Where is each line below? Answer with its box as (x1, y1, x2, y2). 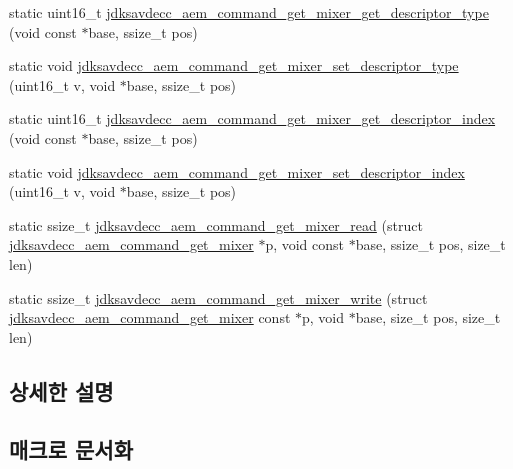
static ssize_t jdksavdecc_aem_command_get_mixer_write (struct (9, 287, 428, 308)
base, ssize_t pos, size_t (355, 234, 506, 255)
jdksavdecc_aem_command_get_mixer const (9, 307, 291, 328)
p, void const (265, 234, 345, 255)
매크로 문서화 (9, 434, 133, 465)
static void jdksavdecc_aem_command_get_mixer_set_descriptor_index (9, 161, 465, 182)
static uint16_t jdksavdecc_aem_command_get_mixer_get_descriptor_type (9, 2, 489, 22)
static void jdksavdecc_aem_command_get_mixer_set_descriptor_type (9, 55, 459, 76)
